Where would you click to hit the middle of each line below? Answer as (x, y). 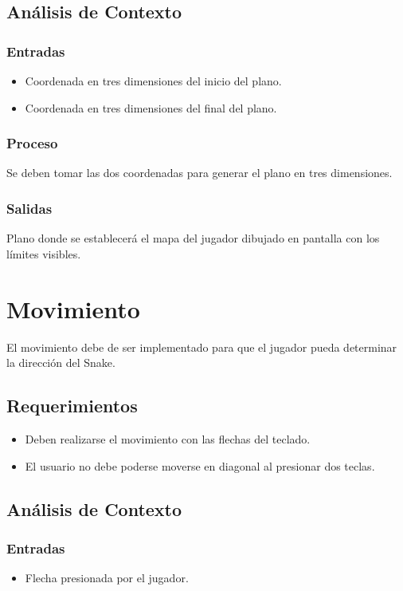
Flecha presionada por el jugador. (107, 578)
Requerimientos (72, 406)
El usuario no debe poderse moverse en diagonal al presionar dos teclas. (200, 465)
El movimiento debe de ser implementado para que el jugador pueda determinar (202, 347)
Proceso (32, 143)
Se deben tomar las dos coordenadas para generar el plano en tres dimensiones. (200, 173)
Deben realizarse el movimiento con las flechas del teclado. (168, 438)
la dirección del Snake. (61, 362)
